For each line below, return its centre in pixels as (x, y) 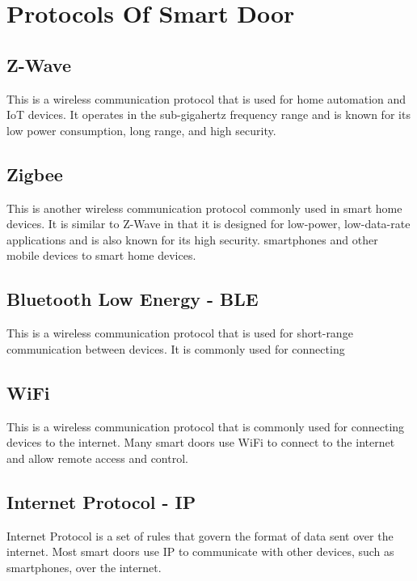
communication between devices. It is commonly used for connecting (176, 348)
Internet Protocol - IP (101, 501)
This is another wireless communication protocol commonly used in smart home (204, 208)
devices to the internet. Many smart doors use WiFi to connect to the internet (201, 442)
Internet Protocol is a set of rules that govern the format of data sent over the (200, 535)
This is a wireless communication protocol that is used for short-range (180, 333)
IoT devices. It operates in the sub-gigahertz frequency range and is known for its (208, 115)
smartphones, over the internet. (84, 567)
